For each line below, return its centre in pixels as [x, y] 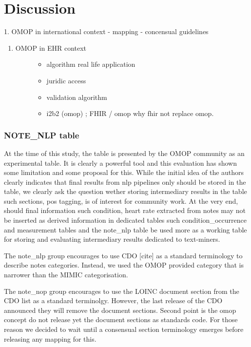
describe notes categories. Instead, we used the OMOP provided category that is [124, 265]
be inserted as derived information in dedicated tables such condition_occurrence [125, 220]
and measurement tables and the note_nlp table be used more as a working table [125, 229]
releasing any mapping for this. [50, 338]
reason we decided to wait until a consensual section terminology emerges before [124, 329]
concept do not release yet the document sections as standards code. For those [121, 319]
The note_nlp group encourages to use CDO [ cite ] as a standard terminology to [123, 255]
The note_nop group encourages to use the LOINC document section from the [122, 291]
